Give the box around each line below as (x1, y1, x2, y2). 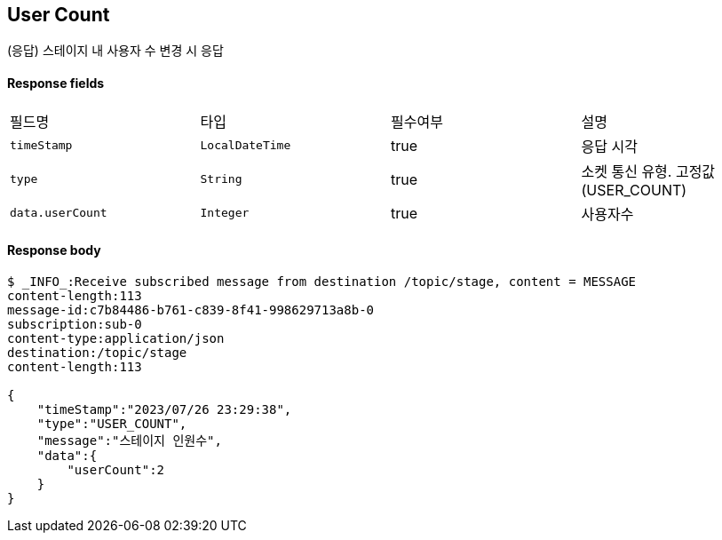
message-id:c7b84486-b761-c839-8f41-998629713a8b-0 (7, 302, 375, 317)
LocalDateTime (200, 139, 291, 153)
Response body (7, 242, 101, 258)
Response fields (7, 75, 105, 91)
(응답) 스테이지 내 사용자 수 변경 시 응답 (7, 43, 224, 59)
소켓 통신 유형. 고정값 (581, 162, 716, 180)
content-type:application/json (7, 330, 225, 345)
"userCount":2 (67, 462, 165, 477)
